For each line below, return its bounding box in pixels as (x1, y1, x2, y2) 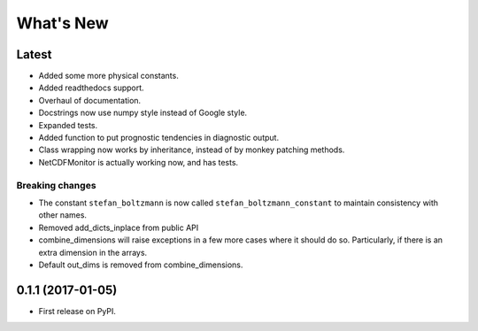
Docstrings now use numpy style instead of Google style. (38, 107, 248, 119)
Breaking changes (16, 179, 96, 191)
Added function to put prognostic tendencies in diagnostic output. (38, 133, 279, 143)
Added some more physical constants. (38, 71, 179, 81)
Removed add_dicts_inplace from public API (38, 222, 199, 233)
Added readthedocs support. (38, 82, 145, 93)
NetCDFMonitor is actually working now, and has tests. (38, 157, 239, 167)
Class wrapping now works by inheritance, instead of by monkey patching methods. (38, 144, 345, 155)
